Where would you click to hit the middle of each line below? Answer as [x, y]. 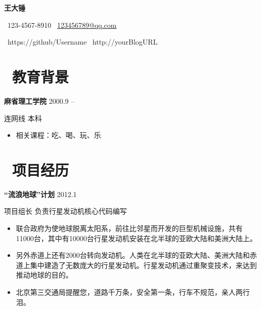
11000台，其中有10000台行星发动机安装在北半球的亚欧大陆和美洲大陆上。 [136, 238]
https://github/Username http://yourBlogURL [82, 42]
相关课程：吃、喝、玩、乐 [58, 135]
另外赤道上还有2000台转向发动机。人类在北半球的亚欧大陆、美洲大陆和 [133, 255]
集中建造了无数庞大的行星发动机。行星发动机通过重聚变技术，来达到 [143, 265]
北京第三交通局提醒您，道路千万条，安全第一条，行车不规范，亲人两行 [133, 292]
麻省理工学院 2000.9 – [39, 101]
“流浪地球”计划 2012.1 [40, 194]
